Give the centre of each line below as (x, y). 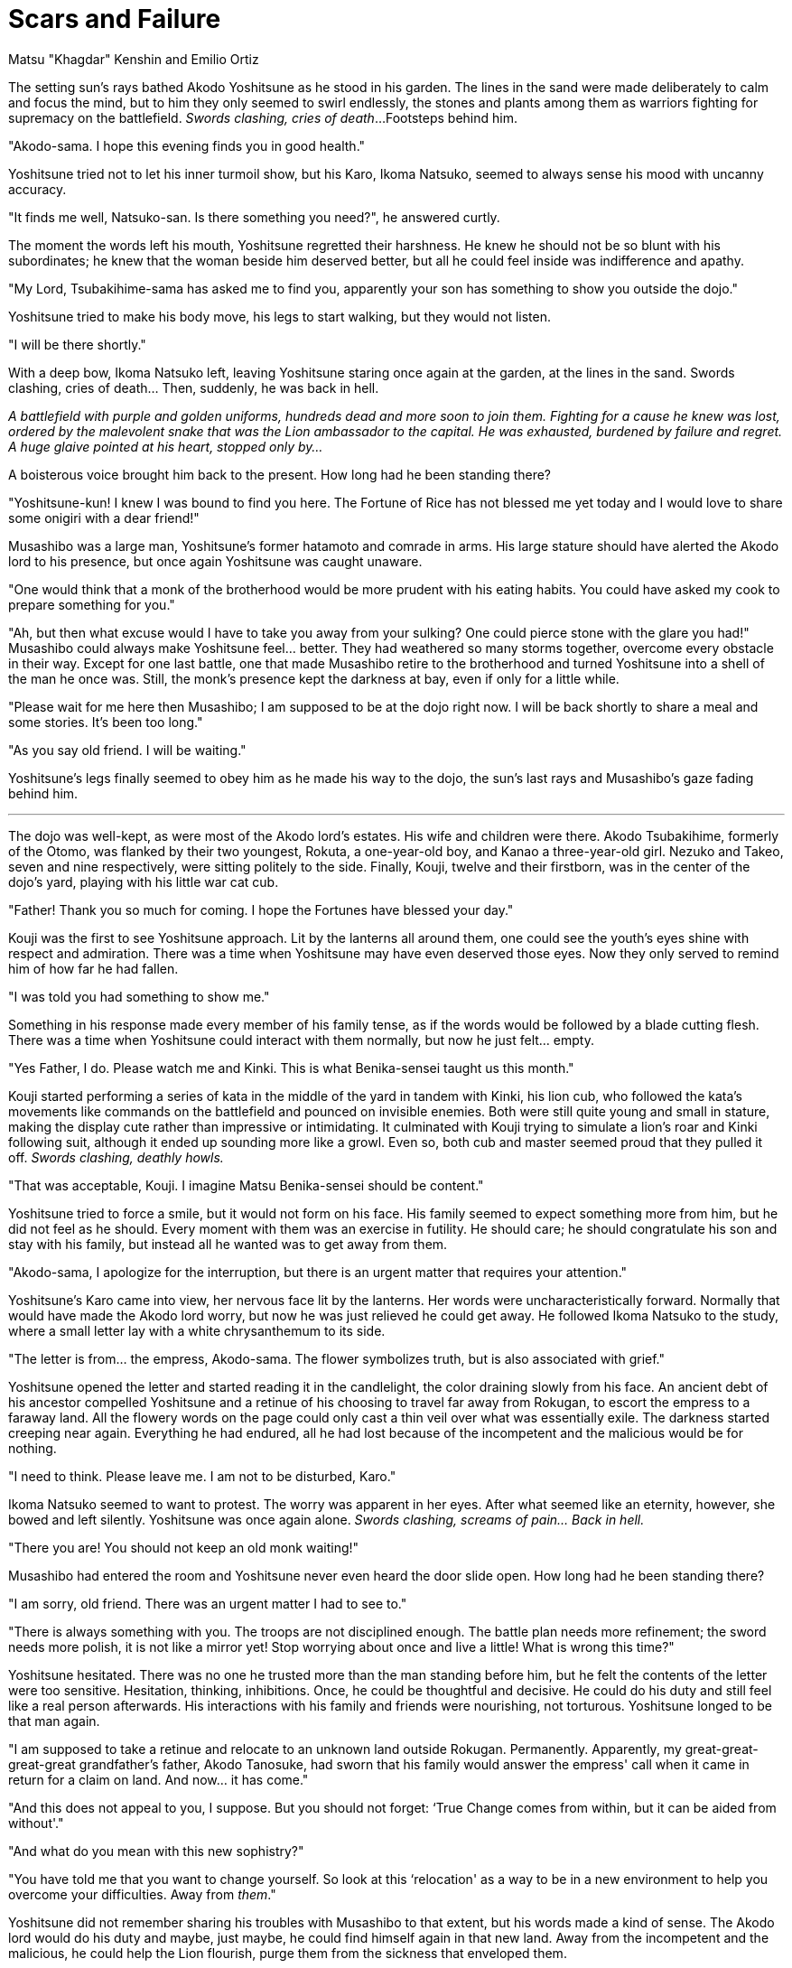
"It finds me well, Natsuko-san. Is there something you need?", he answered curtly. (254, 217)
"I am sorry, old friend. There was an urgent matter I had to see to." (208, 1603)
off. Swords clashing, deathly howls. (116, 1157)
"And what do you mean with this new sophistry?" (156, 1851)
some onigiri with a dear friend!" (104, 518)
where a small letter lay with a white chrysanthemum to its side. (197, 1330)
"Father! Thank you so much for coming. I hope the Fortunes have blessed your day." (261, 909)
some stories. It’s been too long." (106, 722)
